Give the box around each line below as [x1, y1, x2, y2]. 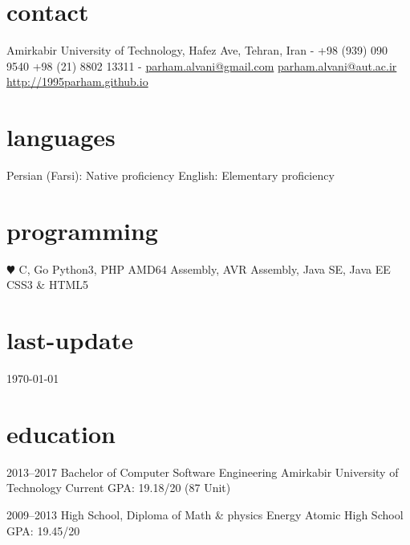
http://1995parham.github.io [6, 73, 148, 90]
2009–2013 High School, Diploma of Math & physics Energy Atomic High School [6, 506, 404, 523]
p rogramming [6, 214, 158, 246]
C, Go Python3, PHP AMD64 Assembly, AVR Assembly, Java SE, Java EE [18, 260, 391, 277]
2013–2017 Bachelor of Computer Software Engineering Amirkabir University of [6, 463, 399, 480]
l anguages [6, 120, 116, 153]
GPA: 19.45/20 [6, 522, 80, 539]
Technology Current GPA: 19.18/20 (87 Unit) [6, 479, 231, 496]
